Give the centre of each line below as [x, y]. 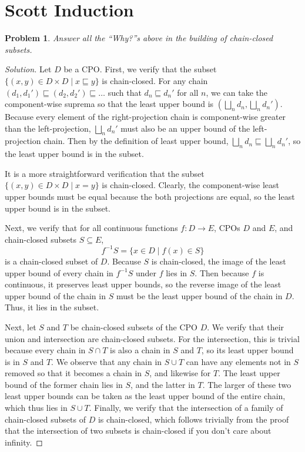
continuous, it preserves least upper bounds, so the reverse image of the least [143, 284]
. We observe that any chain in [107, 361]
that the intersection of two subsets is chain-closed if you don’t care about [138, 431]
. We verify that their [246, 327]
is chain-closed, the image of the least [219, 261]
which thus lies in [36, 408]
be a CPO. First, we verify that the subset [140, 69]
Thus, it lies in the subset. [52, 307]
